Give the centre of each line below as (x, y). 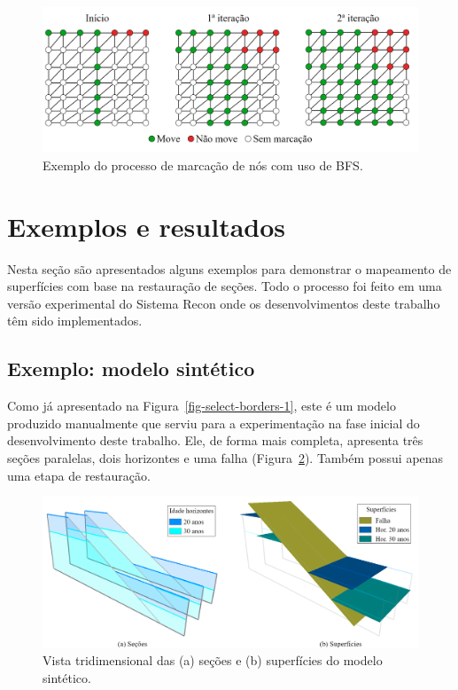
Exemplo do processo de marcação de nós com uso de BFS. (203, 165)
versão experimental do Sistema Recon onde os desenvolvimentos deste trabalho (224, 303)
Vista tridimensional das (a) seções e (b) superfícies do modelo (213, 660)
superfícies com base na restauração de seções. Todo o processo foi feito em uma (225, 286)
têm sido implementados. (75, 321)
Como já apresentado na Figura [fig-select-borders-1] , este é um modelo (202, 406)
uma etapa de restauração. (79, 475)
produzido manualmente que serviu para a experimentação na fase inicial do (213, 423)
